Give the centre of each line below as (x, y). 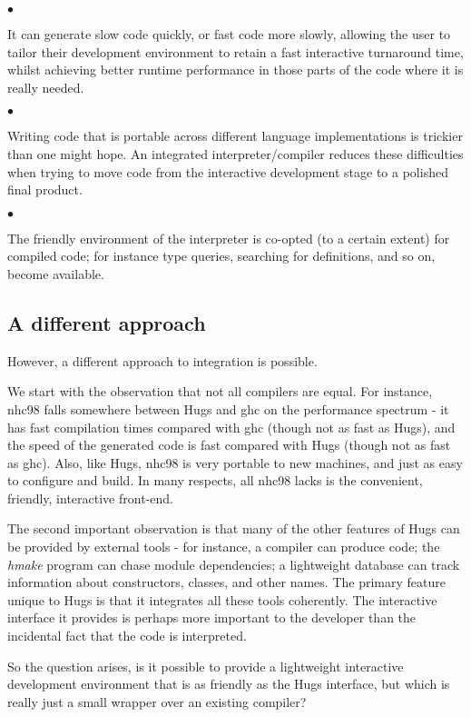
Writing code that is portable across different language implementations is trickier (235, 136)
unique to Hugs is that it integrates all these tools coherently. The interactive (222, 599)
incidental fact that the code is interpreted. (127, 636)
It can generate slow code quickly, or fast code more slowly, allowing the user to (229, 34)
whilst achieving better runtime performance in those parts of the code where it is (235, 70)
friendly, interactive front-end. (90, 498)
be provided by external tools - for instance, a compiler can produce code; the (224, 547)
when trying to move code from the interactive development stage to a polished (228, 171)
